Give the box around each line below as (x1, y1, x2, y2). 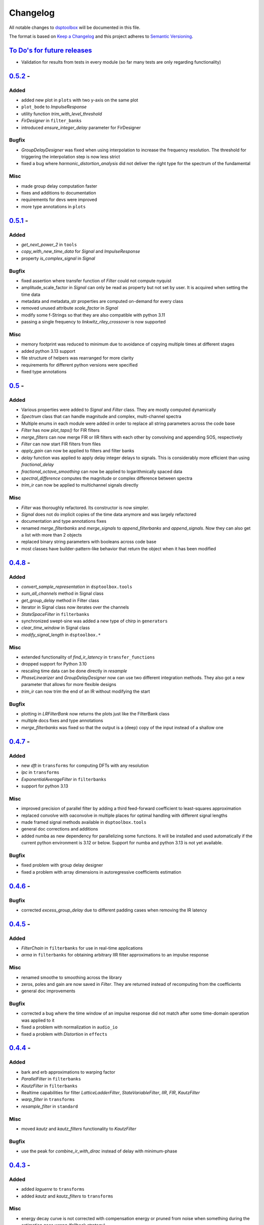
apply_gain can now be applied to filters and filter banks (21, 448, 134, 454)
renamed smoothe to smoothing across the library (21, 974, 122, 980)
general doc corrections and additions (21, 826, 98, 832)
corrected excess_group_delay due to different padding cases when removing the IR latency (21, 907, 207, 913)
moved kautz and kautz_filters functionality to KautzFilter (21, 1126, 136, 1131)
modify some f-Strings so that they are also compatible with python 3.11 (21, 312, 166, 318)
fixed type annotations (21, 368, 67, 374)
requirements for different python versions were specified (21, 362, 138, 367)
